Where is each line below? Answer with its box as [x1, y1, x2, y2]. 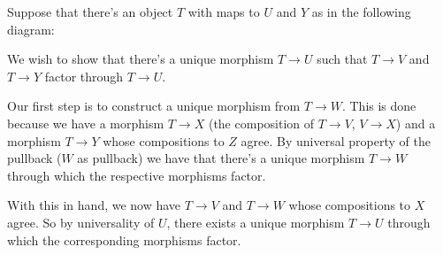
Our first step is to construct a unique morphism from [7, 97, 301, 115]
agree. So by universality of [7, 212, 155, 231]
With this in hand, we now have [7, 196, 181, 214]
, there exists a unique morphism [166, 212, 345, 231]
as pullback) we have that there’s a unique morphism [77, 149, 365, 167]
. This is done [341, 97, 416, 115]
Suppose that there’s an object [7, 3, 173, 20]
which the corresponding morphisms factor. [7, 230, 241, 249]
